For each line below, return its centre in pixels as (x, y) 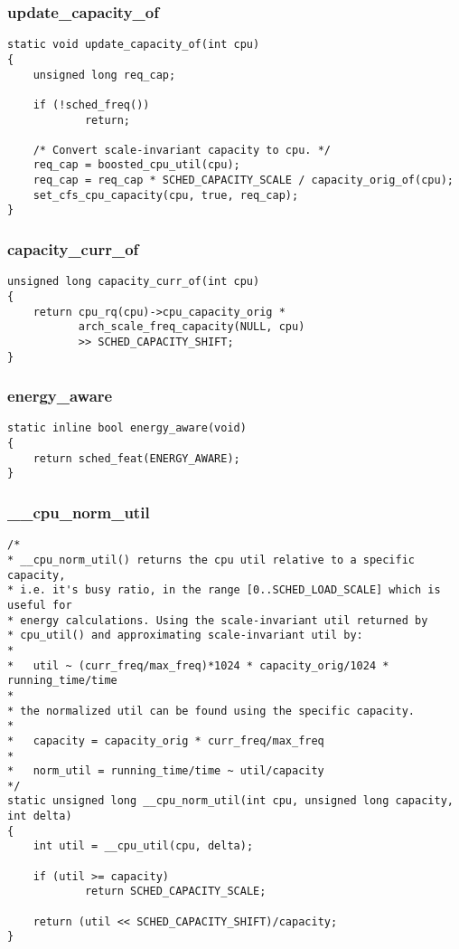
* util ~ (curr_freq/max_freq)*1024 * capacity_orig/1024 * (198, 665)
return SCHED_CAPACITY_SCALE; (175, 892)
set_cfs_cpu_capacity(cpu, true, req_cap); (166, 195)
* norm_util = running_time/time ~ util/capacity (166, 771)
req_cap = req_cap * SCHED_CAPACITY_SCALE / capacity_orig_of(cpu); (243, 180)
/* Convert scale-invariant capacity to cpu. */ (182, 150)
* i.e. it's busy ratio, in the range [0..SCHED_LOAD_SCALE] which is (224, 590)
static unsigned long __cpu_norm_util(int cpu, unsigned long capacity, (230, 801)
